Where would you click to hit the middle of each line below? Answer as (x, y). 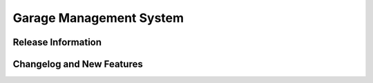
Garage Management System (98, 18)
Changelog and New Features (78, 64)
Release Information (57, 42)
